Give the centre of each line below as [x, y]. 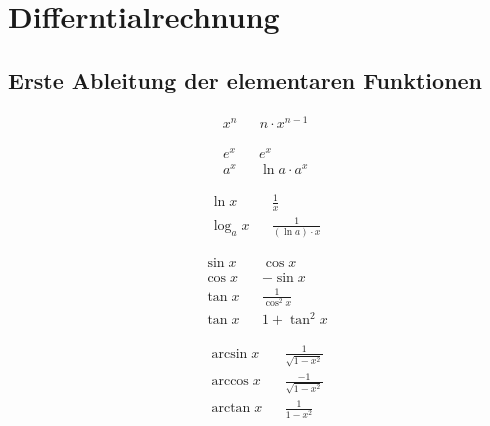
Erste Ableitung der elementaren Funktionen [245, 79]
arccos [230, 381]
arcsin [229, 353]
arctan [231, 408]
